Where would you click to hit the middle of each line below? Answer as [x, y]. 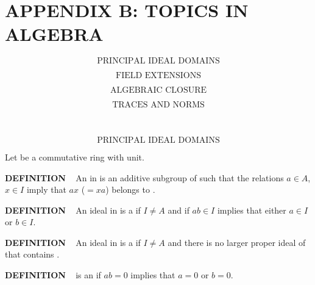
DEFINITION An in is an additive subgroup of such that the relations [144, 177]
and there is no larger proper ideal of [237, 242]
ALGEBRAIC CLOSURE [158, 91]
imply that [46, 189]
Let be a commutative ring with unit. [75, 157]
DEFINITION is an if [53, 275]
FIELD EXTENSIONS [158, 76]
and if [179, 210]
